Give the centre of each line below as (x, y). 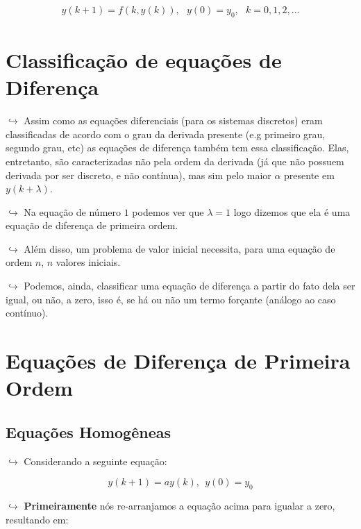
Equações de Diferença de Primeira (178, 361)
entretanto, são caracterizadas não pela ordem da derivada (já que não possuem (175, 161)
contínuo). (27, 313)
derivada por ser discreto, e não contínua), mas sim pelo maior (138, 175)
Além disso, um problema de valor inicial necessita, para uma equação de (179, 248)
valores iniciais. (88, 262)
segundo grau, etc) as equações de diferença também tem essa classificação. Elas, (177, 148)
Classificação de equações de (144, 60)
